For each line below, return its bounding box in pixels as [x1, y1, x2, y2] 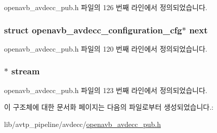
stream [11, 65, 40, 77]
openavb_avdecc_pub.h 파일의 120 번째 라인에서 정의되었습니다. [4, 43, 207, 54]
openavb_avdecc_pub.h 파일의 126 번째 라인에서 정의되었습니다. [4, 2, 207, 12]
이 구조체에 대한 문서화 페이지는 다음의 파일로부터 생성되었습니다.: [4, 102, 213, 112]
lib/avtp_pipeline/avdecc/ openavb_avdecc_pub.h [4, 118, 161, 129]
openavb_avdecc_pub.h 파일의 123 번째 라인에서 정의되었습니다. [4, 84, 207, 95]
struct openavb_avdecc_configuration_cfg [4, 23, 182, 36]
